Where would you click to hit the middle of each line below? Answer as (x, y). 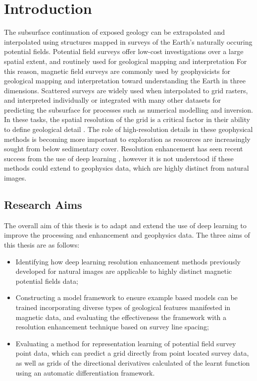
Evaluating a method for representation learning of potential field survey (126, 343)
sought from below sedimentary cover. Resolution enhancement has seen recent (124, 149)
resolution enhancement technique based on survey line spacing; (112, 327)
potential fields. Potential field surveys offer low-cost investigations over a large (124, 51)
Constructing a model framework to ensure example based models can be (127, 297)
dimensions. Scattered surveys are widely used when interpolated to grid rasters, (126, 90)
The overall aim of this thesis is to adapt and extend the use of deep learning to (125, 225)
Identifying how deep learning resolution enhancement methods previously (128, 261)
